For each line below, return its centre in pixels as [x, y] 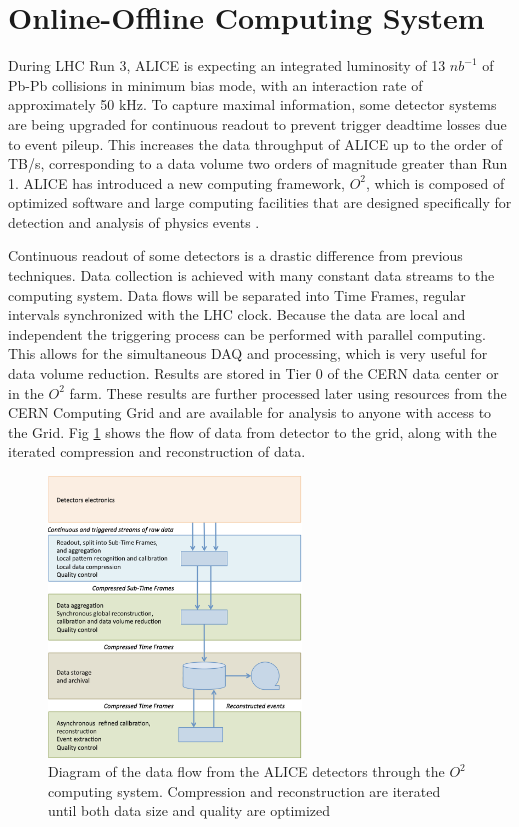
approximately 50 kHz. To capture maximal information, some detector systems [252, 104]
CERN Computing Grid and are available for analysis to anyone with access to [250, 412]
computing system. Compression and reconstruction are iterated [244, 790]
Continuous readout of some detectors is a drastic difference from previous [235, 255]
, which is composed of [435, 182]
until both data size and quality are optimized [189, 810]
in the [26, 392]
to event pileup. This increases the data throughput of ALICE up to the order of [255, 143]
